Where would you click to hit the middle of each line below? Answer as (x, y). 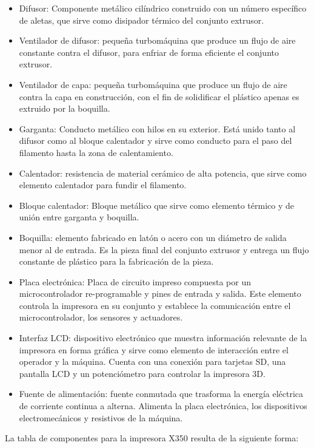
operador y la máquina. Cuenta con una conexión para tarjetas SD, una (152, 361)
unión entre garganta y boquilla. (79, 217)
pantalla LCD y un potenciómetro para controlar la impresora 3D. (142, 373)
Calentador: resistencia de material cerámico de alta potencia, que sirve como (163, 173)
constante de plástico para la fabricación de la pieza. (116, 261)
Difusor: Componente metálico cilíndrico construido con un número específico (163, 8)
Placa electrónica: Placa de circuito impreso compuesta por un (135, 281)
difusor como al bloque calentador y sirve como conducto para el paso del (155, 141)
